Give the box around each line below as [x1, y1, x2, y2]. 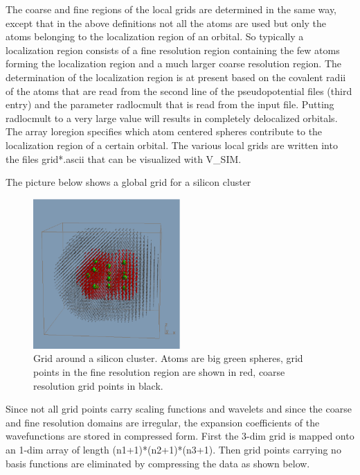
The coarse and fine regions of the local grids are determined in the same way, [6, 2, 337, 16]
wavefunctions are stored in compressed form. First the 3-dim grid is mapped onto [6, 429, 354, 443]
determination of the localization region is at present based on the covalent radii [6, 69, 346, 84]
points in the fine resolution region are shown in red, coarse [33, 365, 285, 379]
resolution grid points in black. [33, 378, 163, 392]
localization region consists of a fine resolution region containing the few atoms [6, 42, 340, 57]
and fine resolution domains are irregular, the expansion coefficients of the [6, 415, 320, 429]
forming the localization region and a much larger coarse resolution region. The [6, 56, 341, 71]
